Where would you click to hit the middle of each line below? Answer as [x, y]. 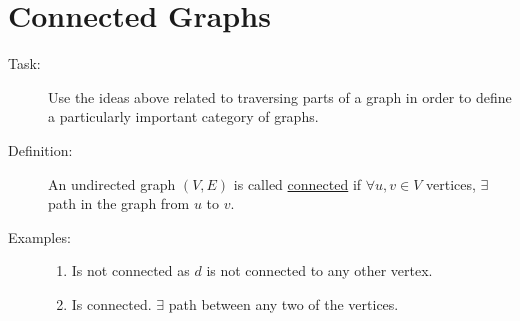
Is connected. [111, 303]
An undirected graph [112, 183]
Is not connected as [130, 270]
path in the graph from [119, 203]
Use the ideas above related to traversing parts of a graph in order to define [280, 96]
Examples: [39, 236]
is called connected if [297, 183]
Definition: [40, 149]
